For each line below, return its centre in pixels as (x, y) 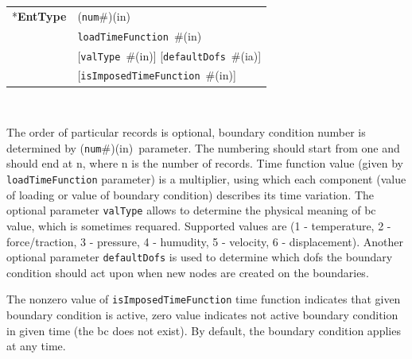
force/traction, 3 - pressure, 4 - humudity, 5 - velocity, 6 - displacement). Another (205, 241)
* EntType (39, 15)
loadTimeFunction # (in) (140, 35)
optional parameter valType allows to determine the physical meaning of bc (191, 210)
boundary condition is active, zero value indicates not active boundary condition (202, 315)
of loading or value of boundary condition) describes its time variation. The (190, 194)
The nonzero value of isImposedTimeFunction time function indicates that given (204, 299)
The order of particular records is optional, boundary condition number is (186, 132)
